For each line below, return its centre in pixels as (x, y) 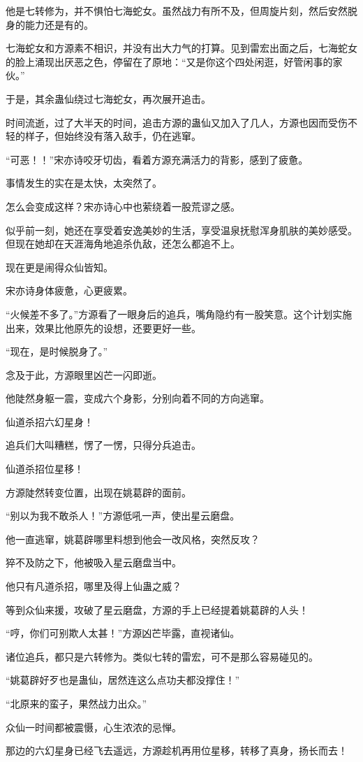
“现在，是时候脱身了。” (57, 351)
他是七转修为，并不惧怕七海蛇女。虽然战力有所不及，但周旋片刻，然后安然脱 (181, 10)
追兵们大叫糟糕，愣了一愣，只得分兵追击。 (103, 445)
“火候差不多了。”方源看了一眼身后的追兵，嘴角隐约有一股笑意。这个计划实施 (179, 314)
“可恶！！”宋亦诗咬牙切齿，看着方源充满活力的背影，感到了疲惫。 (157, 159)
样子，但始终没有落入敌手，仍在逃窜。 (113, 136)
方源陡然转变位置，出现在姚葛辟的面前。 (98, 492)
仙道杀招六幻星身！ (50, 421)
